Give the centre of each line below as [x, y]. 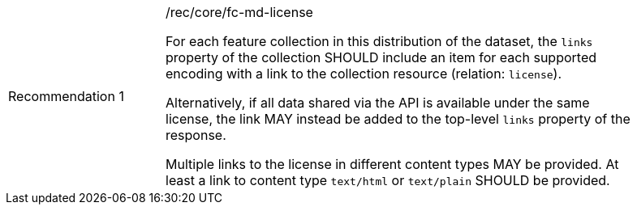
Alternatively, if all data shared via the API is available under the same [378, 103]
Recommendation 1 [66, 96]
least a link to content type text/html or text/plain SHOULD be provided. [388, 180]
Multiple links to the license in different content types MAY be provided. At [392, 164]
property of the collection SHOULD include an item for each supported [381, 57]
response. [196, 135]
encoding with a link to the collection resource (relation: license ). [364, 74]
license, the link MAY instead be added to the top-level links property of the [398, 119]
